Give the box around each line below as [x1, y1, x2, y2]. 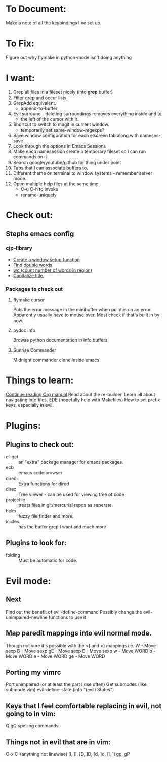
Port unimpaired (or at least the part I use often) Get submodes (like [6, 681, 147, 687]
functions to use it [48, 614, 87, 620]
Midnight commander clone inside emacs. [13, 357, 101, 363]
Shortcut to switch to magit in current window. [13, 121, 109, 128]
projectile [6, 496, 26, 503]
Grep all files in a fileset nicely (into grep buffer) [13, 89, 113, 95]
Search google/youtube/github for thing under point [13, 159, 121, 165]
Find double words [13, 262, 53, 268]
